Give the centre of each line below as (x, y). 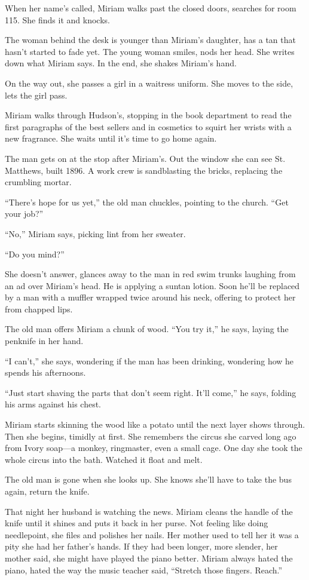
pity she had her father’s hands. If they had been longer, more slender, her (141, 546)
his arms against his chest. (53, 404)
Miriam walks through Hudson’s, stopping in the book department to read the (148, 115)
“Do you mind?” (35, 254)
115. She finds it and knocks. (57, 19)
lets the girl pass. (36, 95)
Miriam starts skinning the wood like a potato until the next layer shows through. (155, 424)
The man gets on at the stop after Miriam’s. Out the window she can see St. (145, 158)
